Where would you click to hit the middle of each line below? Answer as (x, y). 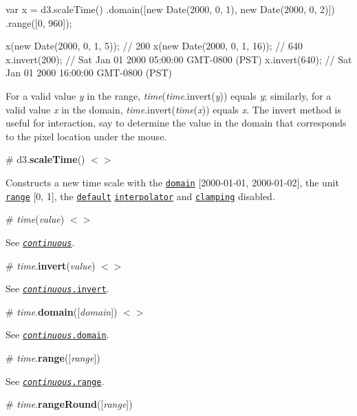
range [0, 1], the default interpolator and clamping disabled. (140, 196)
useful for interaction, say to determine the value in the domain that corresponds (176, 123)
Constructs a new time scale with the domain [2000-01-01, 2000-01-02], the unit (172, 182)
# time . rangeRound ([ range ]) (69, 404)
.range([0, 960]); (39, 22)
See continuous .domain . (57, 335)
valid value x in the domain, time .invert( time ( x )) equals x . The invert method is (174, 109)
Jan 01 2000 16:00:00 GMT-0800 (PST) (89, 73)
